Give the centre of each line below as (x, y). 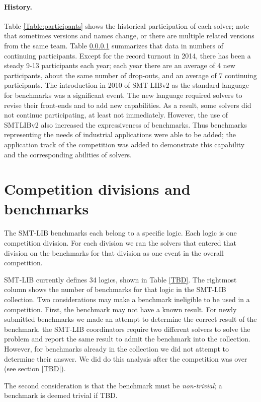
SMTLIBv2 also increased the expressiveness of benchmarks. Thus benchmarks (126, 124)
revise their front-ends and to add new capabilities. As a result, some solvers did (128, 105)
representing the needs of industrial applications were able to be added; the (120, 134)
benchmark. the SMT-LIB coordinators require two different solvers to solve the (127, 329)
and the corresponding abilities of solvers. (68, 154)
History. (18, 6)
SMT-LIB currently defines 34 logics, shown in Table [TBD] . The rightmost (120, 279)
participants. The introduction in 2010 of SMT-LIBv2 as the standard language (126, 85)
